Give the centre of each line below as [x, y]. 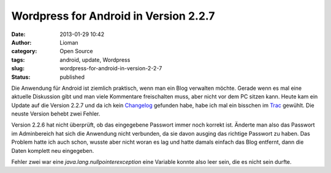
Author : [21, 42]
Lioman [69, 42]
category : [24, 51]
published [72, 77]
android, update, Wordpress [95, 60]
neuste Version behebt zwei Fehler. [56, 114]
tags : [18, 60]
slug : [18, 68]
